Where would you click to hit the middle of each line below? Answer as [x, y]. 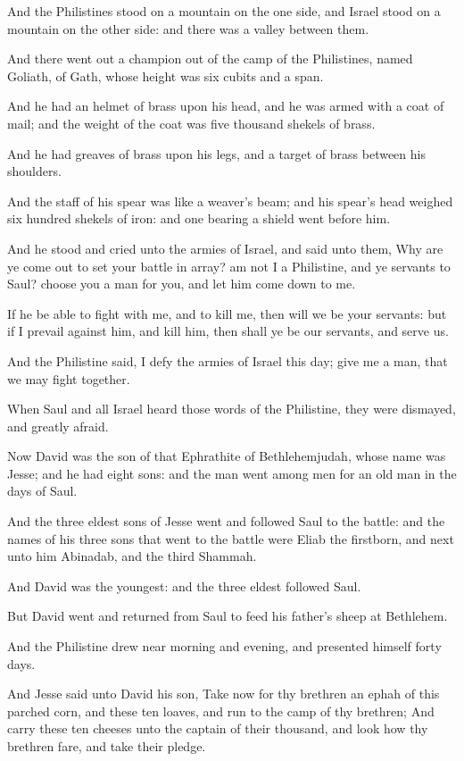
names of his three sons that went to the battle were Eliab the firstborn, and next [231, 538]
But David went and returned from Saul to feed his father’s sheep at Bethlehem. [228, 616]
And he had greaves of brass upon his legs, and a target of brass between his [216, 153]
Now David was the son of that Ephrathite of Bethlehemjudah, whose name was [227, 456]
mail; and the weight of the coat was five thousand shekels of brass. [191, 123]
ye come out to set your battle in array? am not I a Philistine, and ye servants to [229, 266]
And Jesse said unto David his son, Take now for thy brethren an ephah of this [224, 694]
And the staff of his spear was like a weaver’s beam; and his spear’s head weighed [230, 201]
